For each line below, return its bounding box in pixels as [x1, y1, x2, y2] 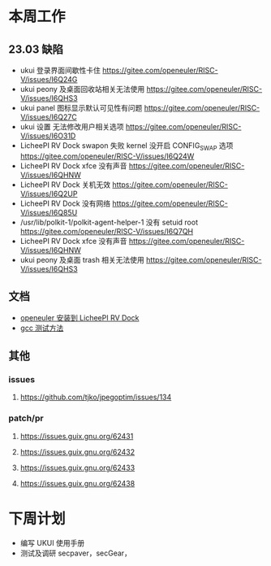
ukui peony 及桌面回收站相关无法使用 [19, 85, 145, 94]
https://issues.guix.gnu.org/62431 [19, 431, 134, 441]
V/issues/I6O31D [19, 131, 76, 141]
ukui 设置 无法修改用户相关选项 [19, 122, 124, 131]
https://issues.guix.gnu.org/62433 [19, 463, 135, 472]
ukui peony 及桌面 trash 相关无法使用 [19, 255, 144, 264]
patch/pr [8, 412, 44, 424]
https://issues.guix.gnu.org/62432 [19, 446, 135, 456]
